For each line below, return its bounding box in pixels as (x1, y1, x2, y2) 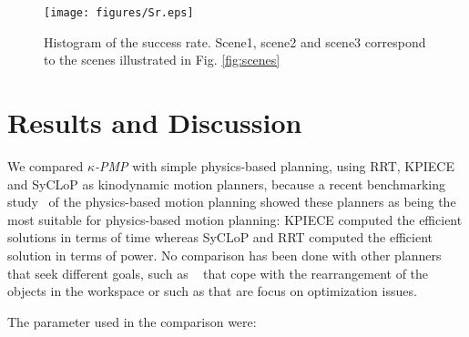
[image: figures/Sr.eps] (44, 6, 194, 19)
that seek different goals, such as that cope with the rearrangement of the (7, 263, 429, 282)
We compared (7, 156, 84, 175)
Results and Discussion (7, 104, 302, 141)
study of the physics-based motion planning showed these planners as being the (7, 192, 456, 211)
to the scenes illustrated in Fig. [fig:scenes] (44, 50, 280, 69)
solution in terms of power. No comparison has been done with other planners (7, 245, 442, 264)
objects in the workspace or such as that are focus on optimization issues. (7, 281, 417, 301)
